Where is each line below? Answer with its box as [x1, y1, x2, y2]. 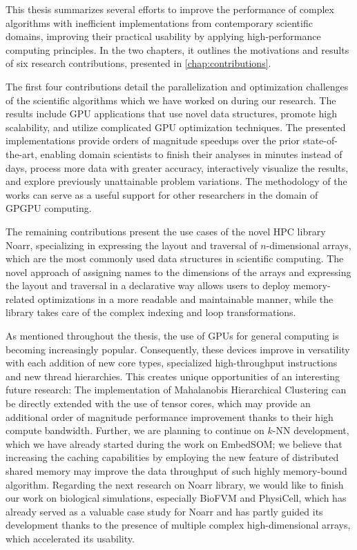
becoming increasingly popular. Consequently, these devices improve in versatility [6, 342, 350, 356]
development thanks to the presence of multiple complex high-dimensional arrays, [6, 518, 351, 532]
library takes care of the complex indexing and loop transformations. [6, 305, 296, 320]
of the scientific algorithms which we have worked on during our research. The [6, 92, 336, 107]
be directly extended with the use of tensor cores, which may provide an [6, 396, 311, 411]
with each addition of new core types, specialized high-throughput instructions [6, 355, 338, 370]
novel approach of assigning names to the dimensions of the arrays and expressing [6, 264, 351, 279]
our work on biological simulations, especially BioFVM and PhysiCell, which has [6, 491, 347, 505]
